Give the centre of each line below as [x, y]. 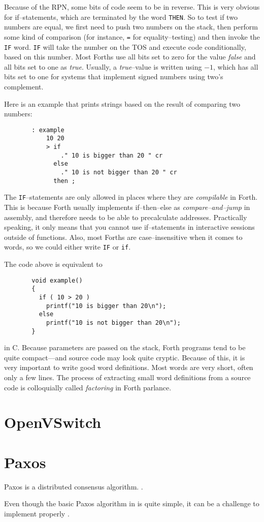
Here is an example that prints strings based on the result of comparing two [122, 103]
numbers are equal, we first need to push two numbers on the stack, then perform [131, 27]
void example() [57, 280]
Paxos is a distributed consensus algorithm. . [74, 486]
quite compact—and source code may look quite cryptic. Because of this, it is [125, 357]
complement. [24, 86]
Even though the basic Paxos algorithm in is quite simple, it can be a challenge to [132, 503]
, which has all [236, 66]
